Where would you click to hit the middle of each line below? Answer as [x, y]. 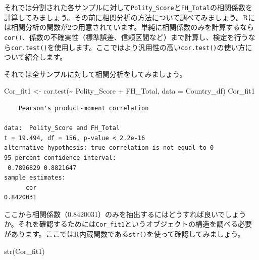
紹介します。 [46, 57]
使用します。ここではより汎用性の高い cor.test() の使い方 [150, 47]
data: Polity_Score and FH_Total [62, 128]
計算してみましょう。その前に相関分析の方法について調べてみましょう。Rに [130, 17]
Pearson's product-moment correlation [84, 108]
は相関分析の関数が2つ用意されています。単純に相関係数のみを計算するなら [129, 27]
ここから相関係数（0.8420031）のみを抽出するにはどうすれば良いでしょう [125, 214]
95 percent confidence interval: [60, 158]
